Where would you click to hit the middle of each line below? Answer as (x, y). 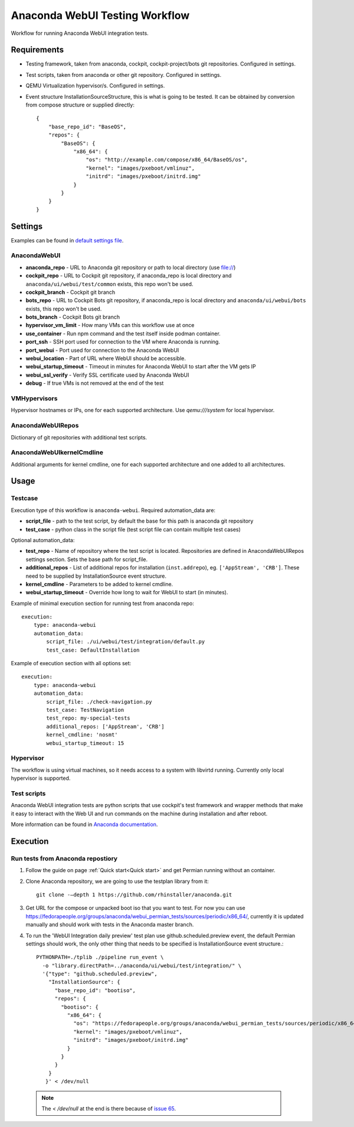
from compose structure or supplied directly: (80, 105)
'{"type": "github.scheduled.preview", (100, 974)
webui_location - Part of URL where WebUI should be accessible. (106, 358)
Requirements (37, 50)
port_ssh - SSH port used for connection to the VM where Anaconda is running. (123, 342)
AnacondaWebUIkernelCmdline (57, 452)
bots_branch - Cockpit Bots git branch (73, 317)
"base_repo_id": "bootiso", (95, 990)
